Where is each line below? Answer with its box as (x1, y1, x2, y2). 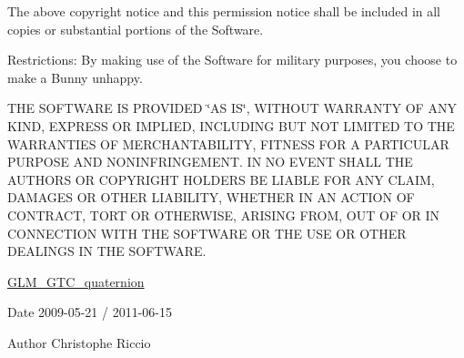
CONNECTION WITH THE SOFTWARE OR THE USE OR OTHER (7, 223, 407, 242)
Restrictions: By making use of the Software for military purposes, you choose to (7, 50, 458, 69)
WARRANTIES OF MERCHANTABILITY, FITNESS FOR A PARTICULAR (7, 134, 449, 153)
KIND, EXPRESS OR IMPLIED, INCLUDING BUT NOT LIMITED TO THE (7, 116, 455, 135)
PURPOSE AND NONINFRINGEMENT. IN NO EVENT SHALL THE (7, 152, 413, 171)
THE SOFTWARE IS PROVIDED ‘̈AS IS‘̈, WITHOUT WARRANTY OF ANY (7, 98, 457, 118)
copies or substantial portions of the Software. (7, 19, 264, 38)
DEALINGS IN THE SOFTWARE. (7, 241, 207, 261)
